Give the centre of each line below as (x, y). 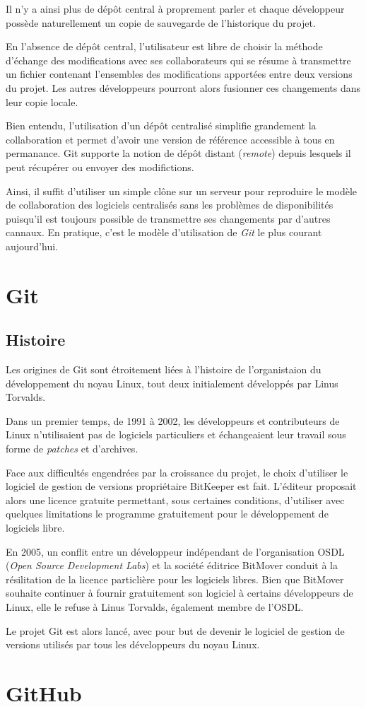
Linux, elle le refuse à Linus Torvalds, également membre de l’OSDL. (155, 606)
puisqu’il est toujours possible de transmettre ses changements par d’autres (168, 218)
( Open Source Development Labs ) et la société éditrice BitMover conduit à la (172, 565)
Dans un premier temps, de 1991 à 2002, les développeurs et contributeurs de (173, 420)
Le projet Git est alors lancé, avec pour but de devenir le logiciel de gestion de (175, 630)
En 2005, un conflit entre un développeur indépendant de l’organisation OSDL (175, 551)
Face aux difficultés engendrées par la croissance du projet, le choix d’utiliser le (177, 472)
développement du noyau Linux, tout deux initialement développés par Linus (172, 383)
